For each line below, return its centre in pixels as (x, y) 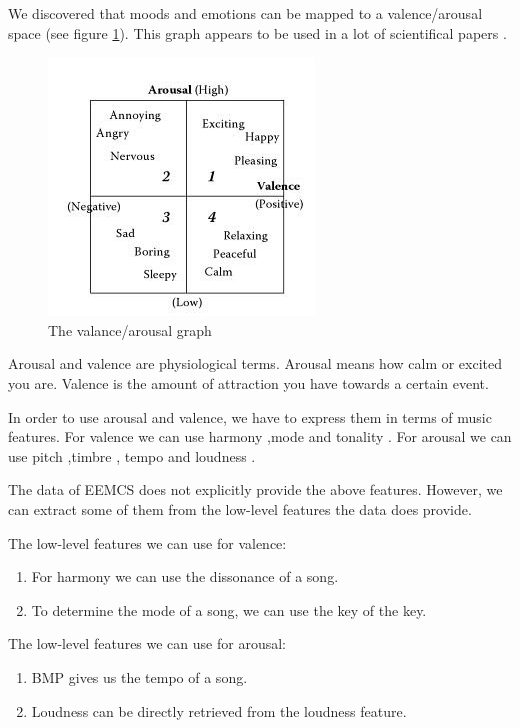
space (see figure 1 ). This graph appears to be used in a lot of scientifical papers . (257, 32)
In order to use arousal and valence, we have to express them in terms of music (250, 416)
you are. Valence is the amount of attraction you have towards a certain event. (248, 382)
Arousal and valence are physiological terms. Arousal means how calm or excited (255, 363)
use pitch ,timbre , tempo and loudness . (132, 455)
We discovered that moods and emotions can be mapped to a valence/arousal (245, 13)
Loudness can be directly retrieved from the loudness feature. (219, 710)
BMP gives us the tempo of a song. (139, 676)
